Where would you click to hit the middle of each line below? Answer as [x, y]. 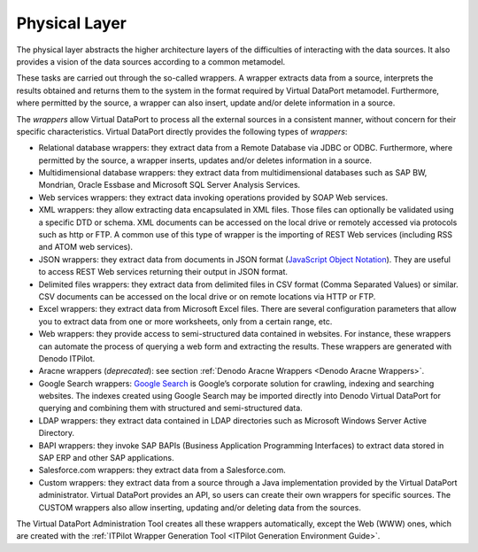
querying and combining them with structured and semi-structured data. [170, 408]
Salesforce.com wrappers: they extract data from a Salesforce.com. [162, 470]
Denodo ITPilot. [67, 358]
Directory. [57, 433]
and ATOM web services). [85, 247]
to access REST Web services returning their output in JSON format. [163, 272]
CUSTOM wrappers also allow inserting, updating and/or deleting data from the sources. [200, 507]
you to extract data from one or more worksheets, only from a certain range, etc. [185, 321]
